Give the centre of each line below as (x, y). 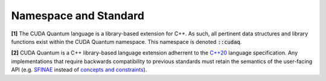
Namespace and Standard (78, 16)
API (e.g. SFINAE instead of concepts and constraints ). (79, 70)
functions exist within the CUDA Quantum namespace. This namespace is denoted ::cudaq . (126, 41)
